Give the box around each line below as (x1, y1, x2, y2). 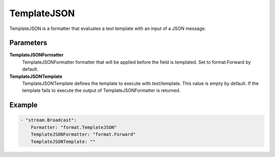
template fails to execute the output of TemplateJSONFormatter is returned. (22, 87, 181, 93)
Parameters (9, 39, 47, 47)
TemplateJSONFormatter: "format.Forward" (31, 132, 136, 137)
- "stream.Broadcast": (20, 117, 77, 123)
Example (9, 101, 38, 109)
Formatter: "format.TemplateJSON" (31, 124, 117, 130)
